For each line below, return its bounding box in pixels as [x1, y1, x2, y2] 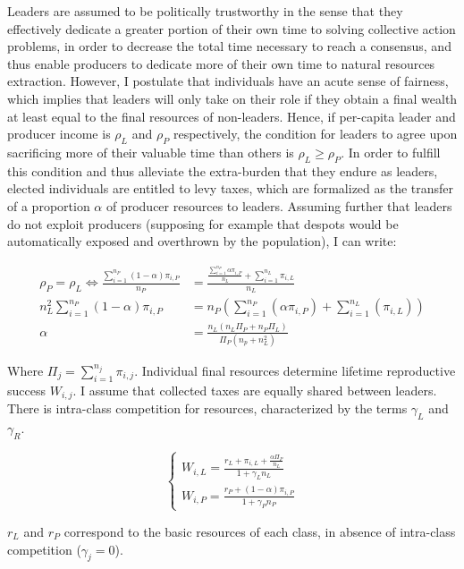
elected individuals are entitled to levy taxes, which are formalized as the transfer [7, 179, 454, 198]
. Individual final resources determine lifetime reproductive [134, 361, 456, 379]
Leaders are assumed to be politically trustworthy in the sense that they [7, 2, 403, 20]
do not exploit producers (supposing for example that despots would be [7, 214, 399, 233]
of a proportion [7, 196, 90, 215]
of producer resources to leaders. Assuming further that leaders [105, 196, 452, 215]
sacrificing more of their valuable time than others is [7, 142, 294, 161]
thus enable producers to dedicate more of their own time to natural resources [7, 54, 435, 72]
